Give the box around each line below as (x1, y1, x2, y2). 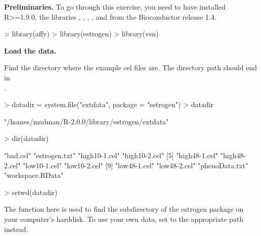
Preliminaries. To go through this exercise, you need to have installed (4, 2, 226, 12)
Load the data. (4, 45, 57, 56)
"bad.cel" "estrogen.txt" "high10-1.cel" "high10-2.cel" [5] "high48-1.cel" (4, 150, 219, 160)
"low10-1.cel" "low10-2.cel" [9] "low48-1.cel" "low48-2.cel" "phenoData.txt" (23, 160, 248, 170)
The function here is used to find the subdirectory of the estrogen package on (4, 204, 244, 214)
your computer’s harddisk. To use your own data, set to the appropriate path (4, 213, 244, 224)
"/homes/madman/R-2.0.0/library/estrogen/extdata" (4, 116, 169, 126)
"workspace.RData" (4, 170, 64, 180)
